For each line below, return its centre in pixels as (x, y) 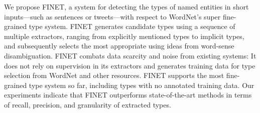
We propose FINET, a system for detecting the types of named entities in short (126, 6)
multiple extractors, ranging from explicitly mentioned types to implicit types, (124, 36)
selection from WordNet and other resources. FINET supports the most (114, 75)
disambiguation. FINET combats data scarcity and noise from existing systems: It (130, 55)
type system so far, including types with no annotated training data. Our (142, 85)
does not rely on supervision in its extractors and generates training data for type (130, 65)
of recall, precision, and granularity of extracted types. (88, 104)
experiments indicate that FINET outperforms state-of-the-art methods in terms (128, 95)
